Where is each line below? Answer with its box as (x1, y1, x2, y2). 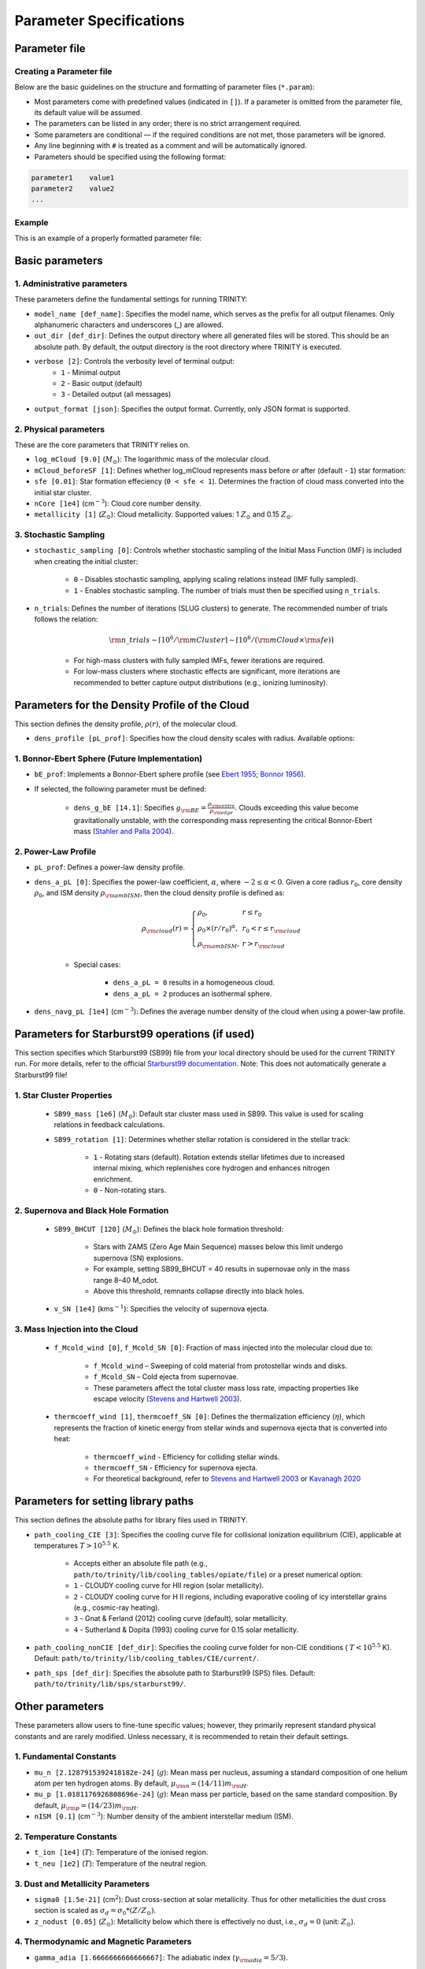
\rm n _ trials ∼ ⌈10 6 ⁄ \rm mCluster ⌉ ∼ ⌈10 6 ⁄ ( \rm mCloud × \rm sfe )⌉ (109, 634, 334, 644)
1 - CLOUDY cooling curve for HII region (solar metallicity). (73, 1581, 264, 1590)
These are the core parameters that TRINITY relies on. (14, 439, 190, 449)
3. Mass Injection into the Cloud (14, 1324, 139, 1335)
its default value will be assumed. (34, 108, 142, 117)
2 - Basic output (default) (61, 379, 143, 388)
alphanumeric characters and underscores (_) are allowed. (34, 320, 224, 330)
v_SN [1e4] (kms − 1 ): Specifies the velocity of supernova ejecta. (54, 1303, 269, 1314)
